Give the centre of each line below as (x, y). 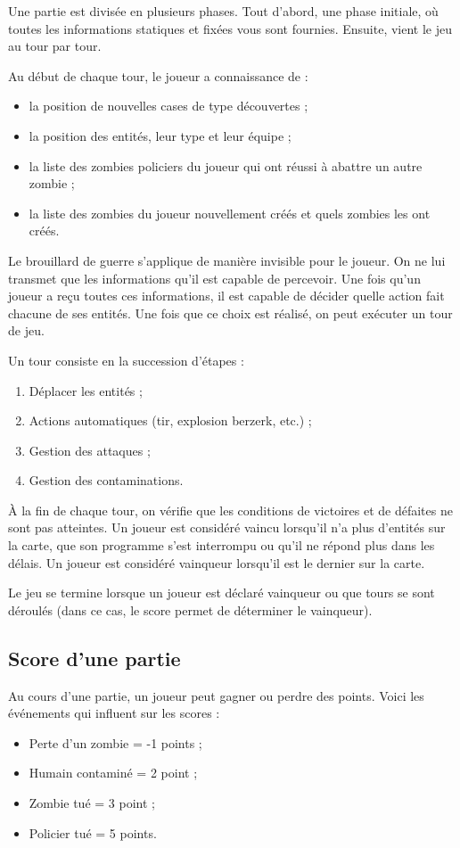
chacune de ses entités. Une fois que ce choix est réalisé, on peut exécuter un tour (230, 313)
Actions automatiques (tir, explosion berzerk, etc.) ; (170, 420)
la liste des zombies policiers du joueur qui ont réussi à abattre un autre (226, 165)
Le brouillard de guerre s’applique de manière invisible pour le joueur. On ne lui (227, 260)
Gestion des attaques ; (90, 450)
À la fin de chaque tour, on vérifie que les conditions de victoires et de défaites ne (230, 510)
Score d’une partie (94, 658)
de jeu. (26, 330)
